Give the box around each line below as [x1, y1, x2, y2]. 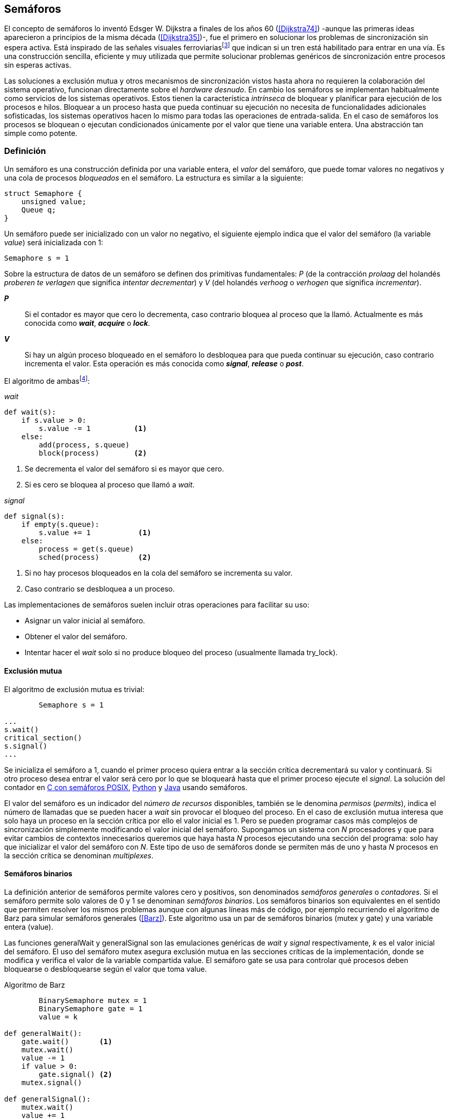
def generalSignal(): [4, 1094, 91, 1103]
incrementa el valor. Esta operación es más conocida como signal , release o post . [25, 359, 304, 368]
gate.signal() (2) [38, 1070, 112, 1078]
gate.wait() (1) [21, 1037, 112, 1046]
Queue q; [21, 205, 56, 214]
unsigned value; [21, 197, 87, 206]
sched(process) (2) [38, 553, 151, 562]
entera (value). [4, 922, 53, 931]
